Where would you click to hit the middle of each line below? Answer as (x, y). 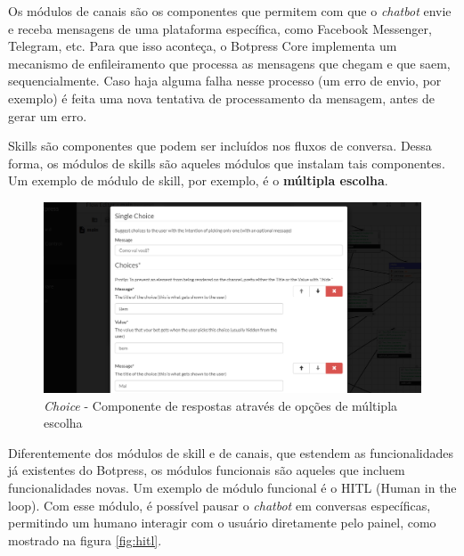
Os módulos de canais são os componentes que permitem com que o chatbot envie (230, 11)
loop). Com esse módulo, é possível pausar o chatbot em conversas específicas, (220, 505)
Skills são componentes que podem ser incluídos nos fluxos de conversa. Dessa (220, 146)
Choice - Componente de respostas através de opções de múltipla (221, 405)
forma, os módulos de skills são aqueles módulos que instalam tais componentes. (227, 163)
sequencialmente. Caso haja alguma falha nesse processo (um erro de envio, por (225, 81)
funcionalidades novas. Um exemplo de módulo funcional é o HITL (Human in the (232, 487)
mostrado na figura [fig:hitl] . (85, 540)
